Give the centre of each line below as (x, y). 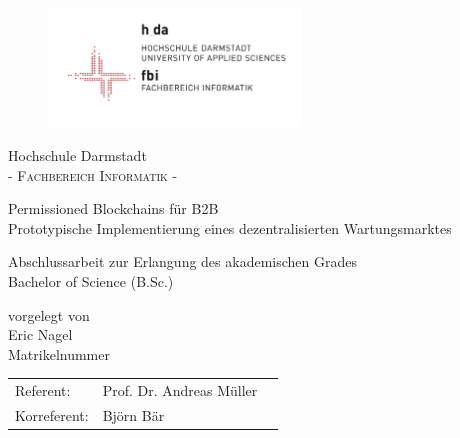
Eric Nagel (40, 334)
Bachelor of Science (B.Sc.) (91, 281)
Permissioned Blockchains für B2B (113, 208)
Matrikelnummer (59, 353)
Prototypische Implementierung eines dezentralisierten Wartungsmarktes (230, 227)
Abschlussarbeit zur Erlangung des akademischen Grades (182, 261)
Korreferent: (52, 415)
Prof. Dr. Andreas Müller (180, 390)
